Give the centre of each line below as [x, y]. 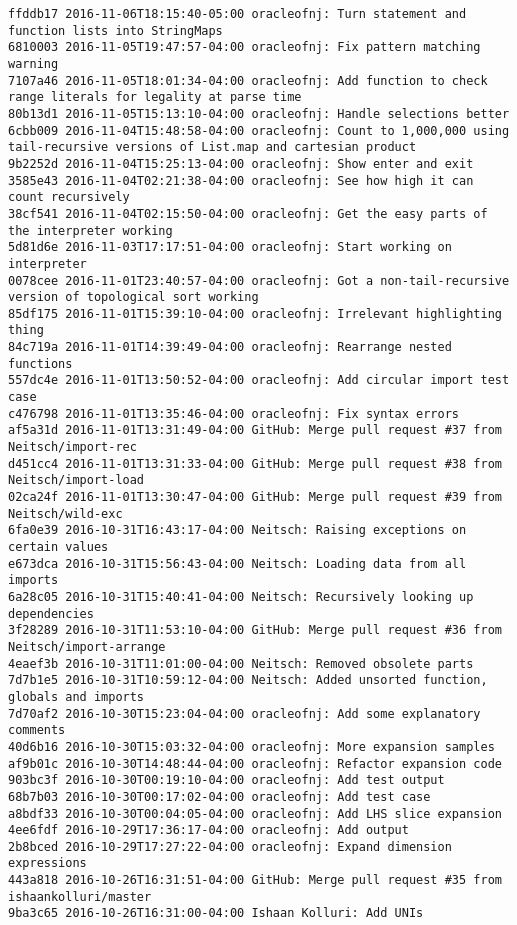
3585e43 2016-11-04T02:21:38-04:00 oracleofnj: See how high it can [241, 180]
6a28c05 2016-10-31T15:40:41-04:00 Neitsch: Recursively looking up [241, 596]
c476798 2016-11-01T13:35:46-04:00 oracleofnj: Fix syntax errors [234, 413]
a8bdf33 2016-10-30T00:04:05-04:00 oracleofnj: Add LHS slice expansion [255, 813]
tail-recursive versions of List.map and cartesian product [212, 147]
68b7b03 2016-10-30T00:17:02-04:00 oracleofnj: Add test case [219, 796]
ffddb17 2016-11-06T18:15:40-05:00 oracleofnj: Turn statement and [237, 14]
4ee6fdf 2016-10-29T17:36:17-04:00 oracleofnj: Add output [208, 830]
